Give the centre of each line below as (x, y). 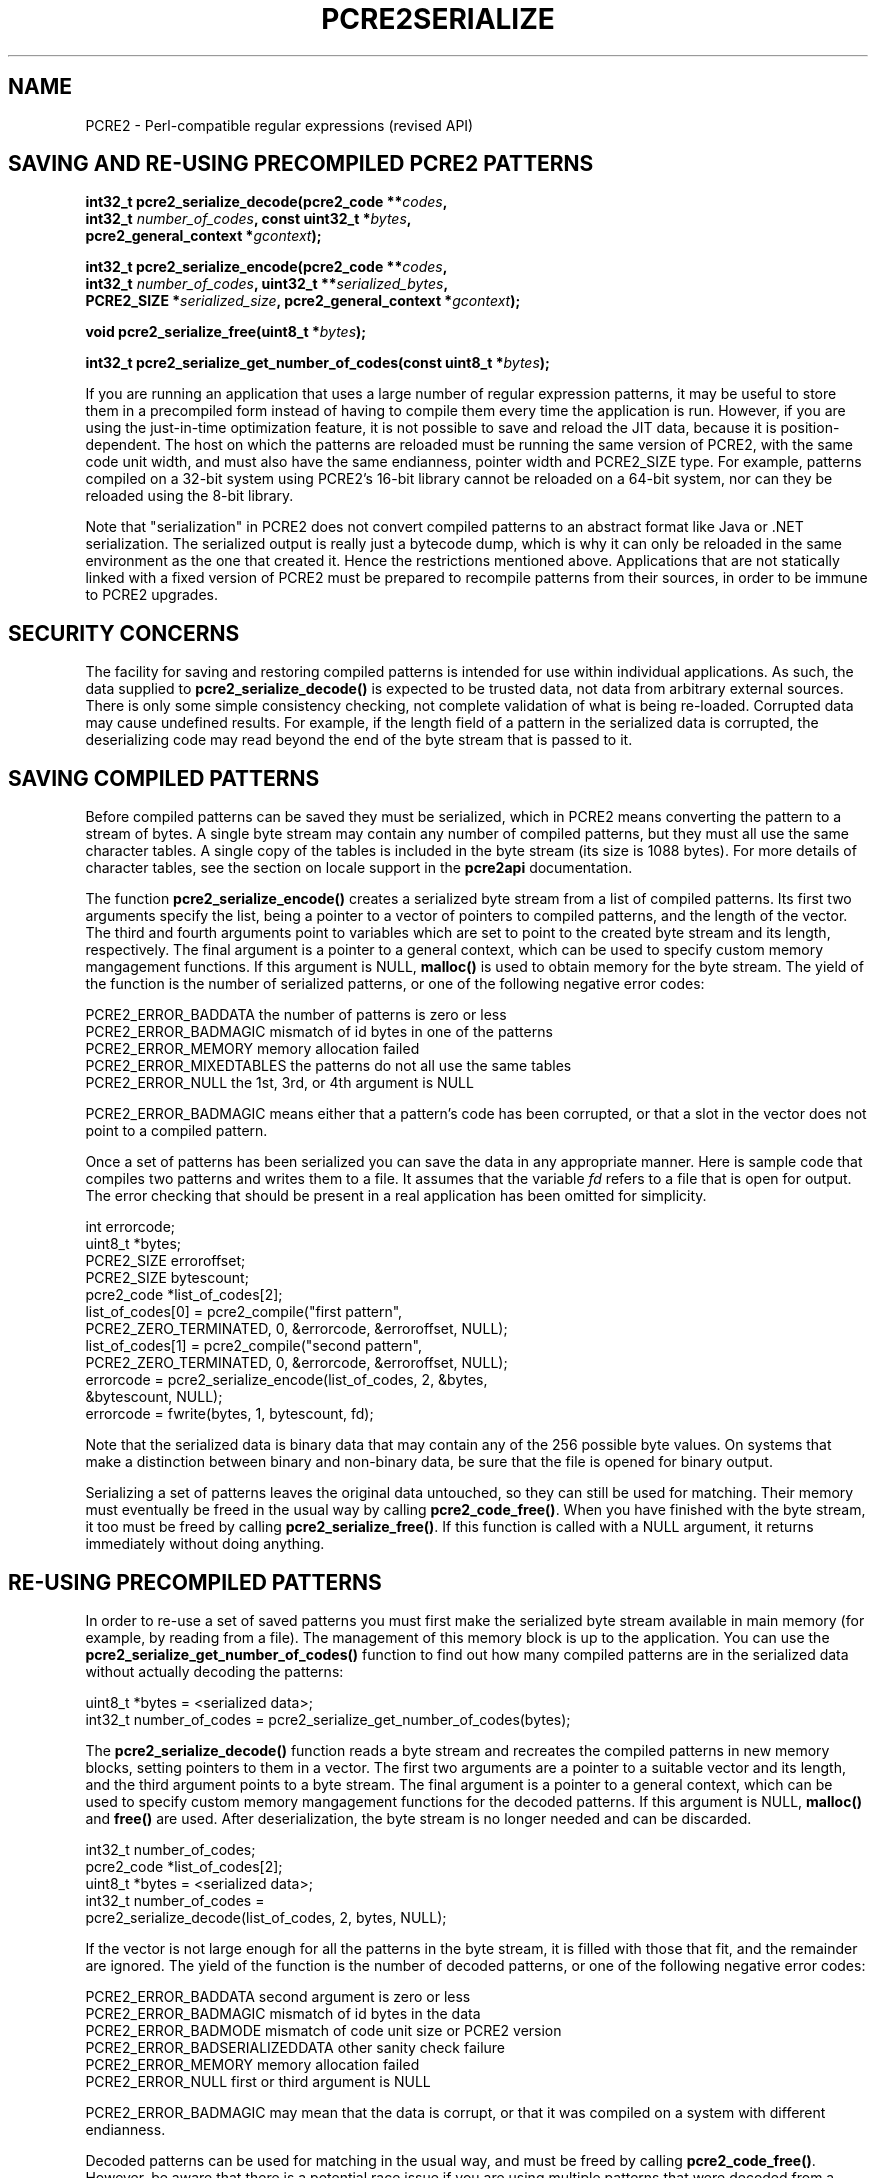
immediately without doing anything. (205, 1544)
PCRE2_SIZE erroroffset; (165, 1261)
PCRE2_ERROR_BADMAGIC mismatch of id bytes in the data (283, 2013)
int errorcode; (130, 1227)
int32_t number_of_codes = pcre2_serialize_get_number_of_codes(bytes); (328, 1719)
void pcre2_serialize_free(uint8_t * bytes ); (226, 332)
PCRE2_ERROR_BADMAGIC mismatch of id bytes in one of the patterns (319, 1032)
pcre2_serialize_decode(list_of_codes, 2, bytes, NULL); (266, 1917)
